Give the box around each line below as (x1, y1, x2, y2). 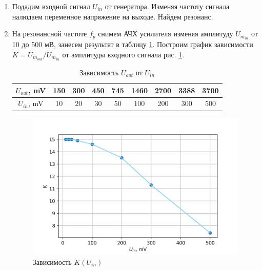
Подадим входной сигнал (12, 1, 90, 11)
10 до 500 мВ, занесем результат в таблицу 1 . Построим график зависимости (12, 39, 253, 50)
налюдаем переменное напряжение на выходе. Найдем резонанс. (12, 11, 213, 22)
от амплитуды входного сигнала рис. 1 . (62, 49, 185, 59)
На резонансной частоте (12, 28, 87, 39)
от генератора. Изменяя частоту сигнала (105, 1, 230, 11)
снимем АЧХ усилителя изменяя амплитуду (98, 28, 233, 39)
